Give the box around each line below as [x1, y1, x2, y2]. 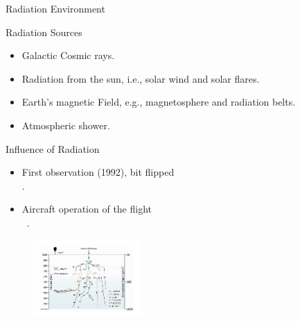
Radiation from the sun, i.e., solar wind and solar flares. [21, 71, 260, 85]
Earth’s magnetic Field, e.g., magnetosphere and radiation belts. [21, 94, 296, 109]
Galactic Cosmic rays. [21, 48, 115, 63]
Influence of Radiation [6, 141, 100, 156]
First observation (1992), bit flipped [21, 165, 175, 179]
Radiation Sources [6, 24, 82, 39]
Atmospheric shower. [21, 117, 110, 132]
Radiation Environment [6, 1, 105, 15]
